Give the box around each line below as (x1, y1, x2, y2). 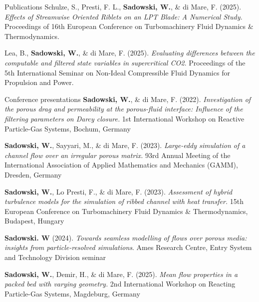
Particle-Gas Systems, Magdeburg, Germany (4, 288, 140, 298)
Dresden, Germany (4, 169, 62, 179)
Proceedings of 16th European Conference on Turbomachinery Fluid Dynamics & (4, 21, 254, 31)
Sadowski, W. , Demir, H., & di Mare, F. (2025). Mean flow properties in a (4, 268, 238, 279)
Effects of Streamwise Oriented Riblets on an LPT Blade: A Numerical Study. (4, 11, 243, 21)
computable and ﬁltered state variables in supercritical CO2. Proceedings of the (4, 57, 246, 67)
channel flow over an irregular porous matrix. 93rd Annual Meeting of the (4, 149, 231, 160)
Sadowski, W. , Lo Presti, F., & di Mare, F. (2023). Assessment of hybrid (4, 186, 233, 196)
